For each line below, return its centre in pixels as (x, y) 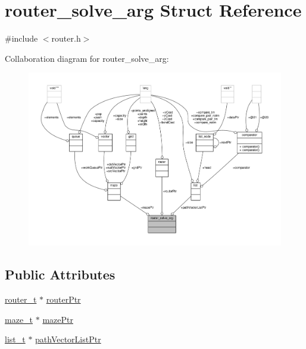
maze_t (19, 319)
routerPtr (63, 299)
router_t (21, 299)
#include (21, 38)
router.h (66, 38)
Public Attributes (60, 274)
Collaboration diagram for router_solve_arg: (87, 58)
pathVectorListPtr (68, 339)
